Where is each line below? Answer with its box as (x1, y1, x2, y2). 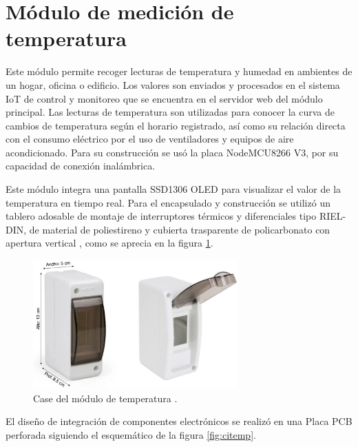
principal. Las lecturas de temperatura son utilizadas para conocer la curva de (6, 105, 335, 119)
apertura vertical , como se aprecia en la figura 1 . (6, 236, 213, 250)
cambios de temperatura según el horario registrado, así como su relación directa (6, 118, 346, 132)
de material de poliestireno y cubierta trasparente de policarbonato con (29, 222, 330, 236)
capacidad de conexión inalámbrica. (6, 158, 156, 173)
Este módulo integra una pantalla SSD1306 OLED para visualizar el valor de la (6, 182, 341, 196)
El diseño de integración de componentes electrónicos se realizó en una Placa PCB (6, 414, 352, 428)
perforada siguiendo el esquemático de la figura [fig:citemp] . (6, 427, 256, 441)
